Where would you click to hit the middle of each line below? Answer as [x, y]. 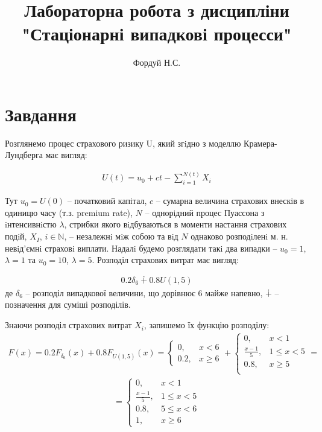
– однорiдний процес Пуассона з [205, 212]
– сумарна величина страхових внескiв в [230, 201]
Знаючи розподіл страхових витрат [68, 325]
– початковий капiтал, [107, 201]
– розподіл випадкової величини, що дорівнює [110, 292]
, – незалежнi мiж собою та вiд [121, 236]
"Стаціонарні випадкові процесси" [157, 33]
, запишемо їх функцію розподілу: [207, 325]
